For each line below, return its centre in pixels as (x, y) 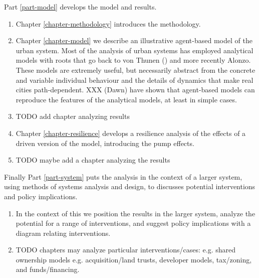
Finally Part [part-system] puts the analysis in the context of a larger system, (123, 176)
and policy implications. (41, 196)
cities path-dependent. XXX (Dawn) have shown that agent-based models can (135, 90)
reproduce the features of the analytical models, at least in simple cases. (126, 99)
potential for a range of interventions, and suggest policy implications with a (133, 223)
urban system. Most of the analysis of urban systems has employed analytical (135, 50)
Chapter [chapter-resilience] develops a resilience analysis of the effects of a (131, 133)
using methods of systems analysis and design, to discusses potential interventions (130, 186)
